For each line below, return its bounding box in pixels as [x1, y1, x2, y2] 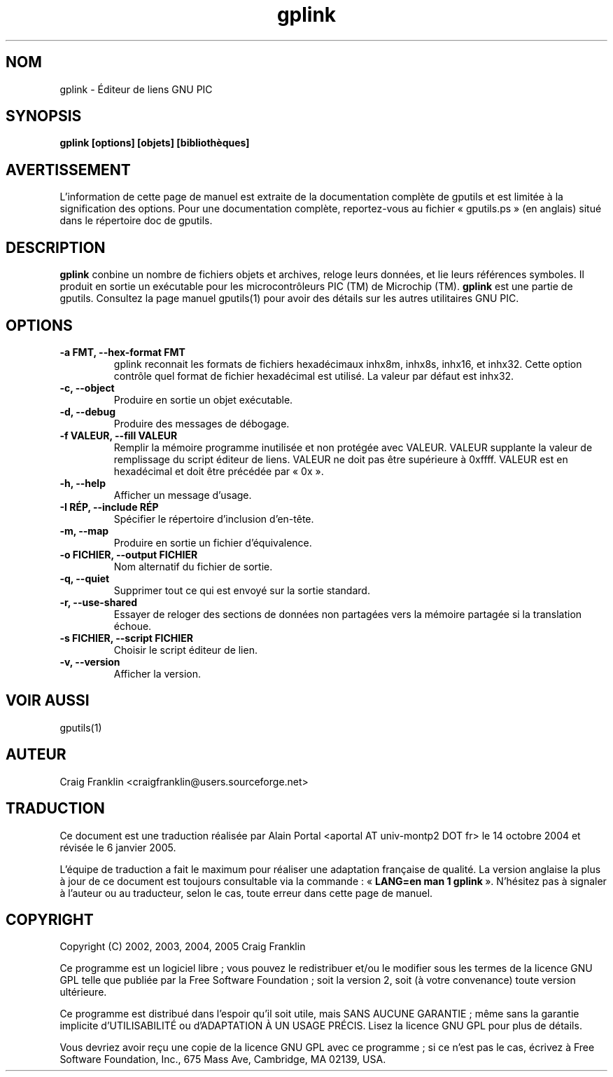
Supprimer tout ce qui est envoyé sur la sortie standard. [113, 584, 370, 596]
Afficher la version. [113, 667, 202, 680]
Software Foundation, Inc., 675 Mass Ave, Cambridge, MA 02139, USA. [59, 1053, 386, 1066]
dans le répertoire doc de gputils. [59, 214, 213, 227]
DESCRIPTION [6, 238, 106, 256]
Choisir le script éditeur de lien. [113, 643, 258, 656]
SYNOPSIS [6, 107, 82, 125]
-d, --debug [59, 405, 115, 418]
